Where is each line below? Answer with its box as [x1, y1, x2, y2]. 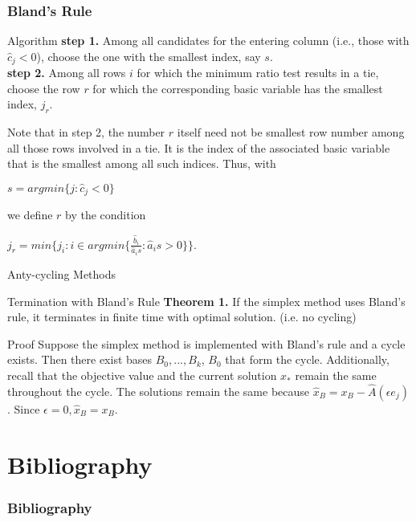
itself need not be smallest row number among [177, 124, 405, 141]
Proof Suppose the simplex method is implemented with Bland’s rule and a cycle [7, 335, 406, 352]
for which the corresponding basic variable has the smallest [92, 80, 383, 96]
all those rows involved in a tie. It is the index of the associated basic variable [7, 139, 390, 156]
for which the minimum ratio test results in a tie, [137, 64, 379, 81]
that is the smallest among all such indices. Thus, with [7, 155, 276, 172]
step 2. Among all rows [7, 64, 126, 81]
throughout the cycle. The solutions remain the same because [7, 382, 310, 399]
